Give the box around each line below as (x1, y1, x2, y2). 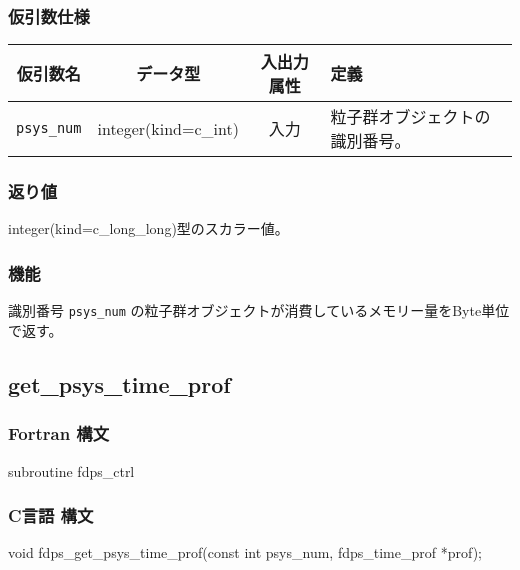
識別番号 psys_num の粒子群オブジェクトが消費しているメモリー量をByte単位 (8, 300, 510, 321)
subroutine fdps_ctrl (8, 460, 135, 481)
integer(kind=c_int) (97, 116, 239, 140)
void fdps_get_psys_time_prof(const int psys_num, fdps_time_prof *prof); (8, 542, 482, 563)
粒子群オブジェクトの (330, 105, 491, 129)
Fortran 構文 (8, 421, 110, 446)
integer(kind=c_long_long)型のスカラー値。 (8, 218, 289, 239)
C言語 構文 (8, 503, 94, 528)
